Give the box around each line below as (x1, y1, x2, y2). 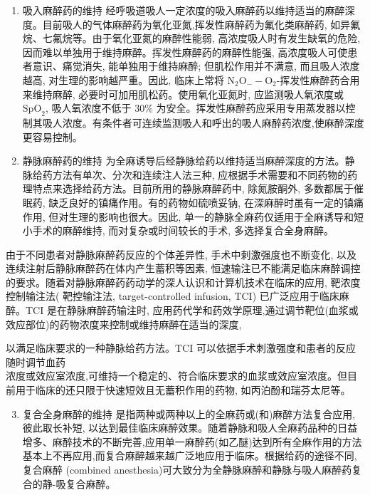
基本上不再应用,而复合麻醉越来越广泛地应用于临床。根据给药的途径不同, (22, 448, 357, 463)
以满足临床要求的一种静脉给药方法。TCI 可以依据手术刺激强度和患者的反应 (6, 340, 356, 355)
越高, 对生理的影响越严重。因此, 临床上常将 (22, 72, 224, 87)
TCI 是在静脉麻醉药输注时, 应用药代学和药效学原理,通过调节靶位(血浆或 (25, 303, 359, 318)
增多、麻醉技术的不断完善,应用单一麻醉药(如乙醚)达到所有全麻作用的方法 (22, 434, 362, 449)
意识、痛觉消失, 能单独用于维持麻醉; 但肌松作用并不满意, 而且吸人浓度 (32, 58, 360, 73)
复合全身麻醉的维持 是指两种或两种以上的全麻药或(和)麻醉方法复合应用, (22, 406, 356, 421)
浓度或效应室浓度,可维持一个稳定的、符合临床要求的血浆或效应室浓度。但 (6, 368, 347, 383)
